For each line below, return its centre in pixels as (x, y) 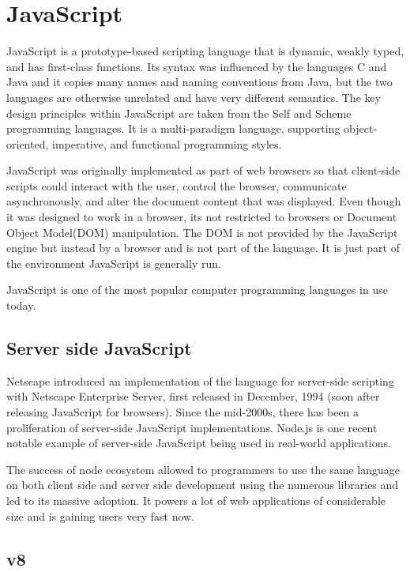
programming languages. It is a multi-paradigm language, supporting (173, 128)
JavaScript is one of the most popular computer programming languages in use (197, 290)
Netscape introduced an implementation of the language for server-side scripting (200, 380)
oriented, (28, 143)
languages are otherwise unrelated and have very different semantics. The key (194, 97)
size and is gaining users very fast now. (101, 516)
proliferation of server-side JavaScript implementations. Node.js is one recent (192, 427)
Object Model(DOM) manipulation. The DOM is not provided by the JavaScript (202, 232)
